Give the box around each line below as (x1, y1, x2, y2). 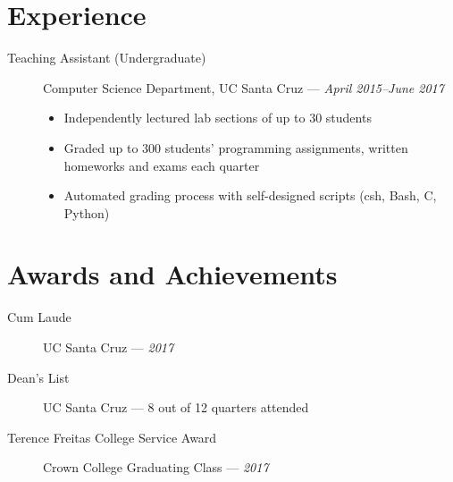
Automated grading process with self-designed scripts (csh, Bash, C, (63, 186, 437, 205)
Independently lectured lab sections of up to (63, 108, 306, 127)
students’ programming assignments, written (164, 138, 408, 156)
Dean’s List (7, 368, 70, 386)
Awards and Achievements (7, 256, 338, 292)
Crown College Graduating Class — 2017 (43, 458, 269, 477)
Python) (63, 203, 110, 222)
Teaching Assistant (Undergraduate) (7, 48, 206, 67)
